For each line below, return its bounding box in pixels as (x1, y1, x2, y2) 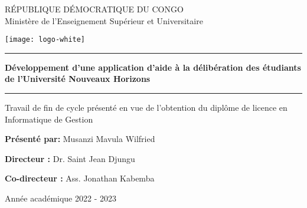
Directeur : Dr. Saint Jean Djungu (5, 152, 135, 164)
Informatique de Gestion (5, 113, 93, 125)
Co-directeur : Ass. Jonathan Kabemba (5, 172, 155, 184)
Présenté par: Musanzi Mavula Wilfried (5, 133, 155, 145)
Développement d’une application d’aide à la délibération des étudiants (5, 61, 301, 73)
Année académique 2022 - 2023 (5, 192, 116, 204)
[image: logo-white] (5, 35, 86, 44)
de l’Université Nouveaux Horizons (5, 72, 151, 85)
